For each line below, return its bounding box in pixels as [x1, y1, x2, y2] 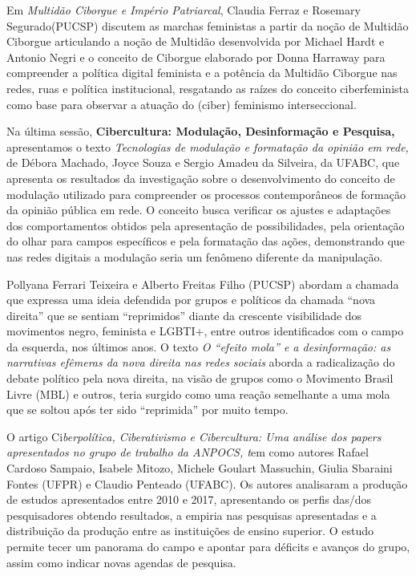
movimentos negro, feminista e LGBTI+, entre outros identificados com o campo [6, 322, 404, 339]
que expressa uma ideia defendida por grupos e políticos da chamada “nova [6, 291, 376, 308]
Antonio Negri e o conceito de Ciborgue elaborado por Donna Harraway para [6, 48, 386, 65]
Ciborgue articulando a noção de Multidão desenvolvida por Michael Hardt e [6, 33, 385, 50]
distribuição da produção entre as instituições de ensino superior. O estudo [6, 522, 374, 539]
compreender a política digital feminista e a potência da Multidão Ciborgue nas [6, 64, 398, 81]
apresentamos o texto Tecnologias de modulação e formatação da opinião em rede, [6, 138, 409, 155]
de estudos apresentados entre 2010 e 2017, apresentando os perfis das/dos [6, 491, 372, 508]
